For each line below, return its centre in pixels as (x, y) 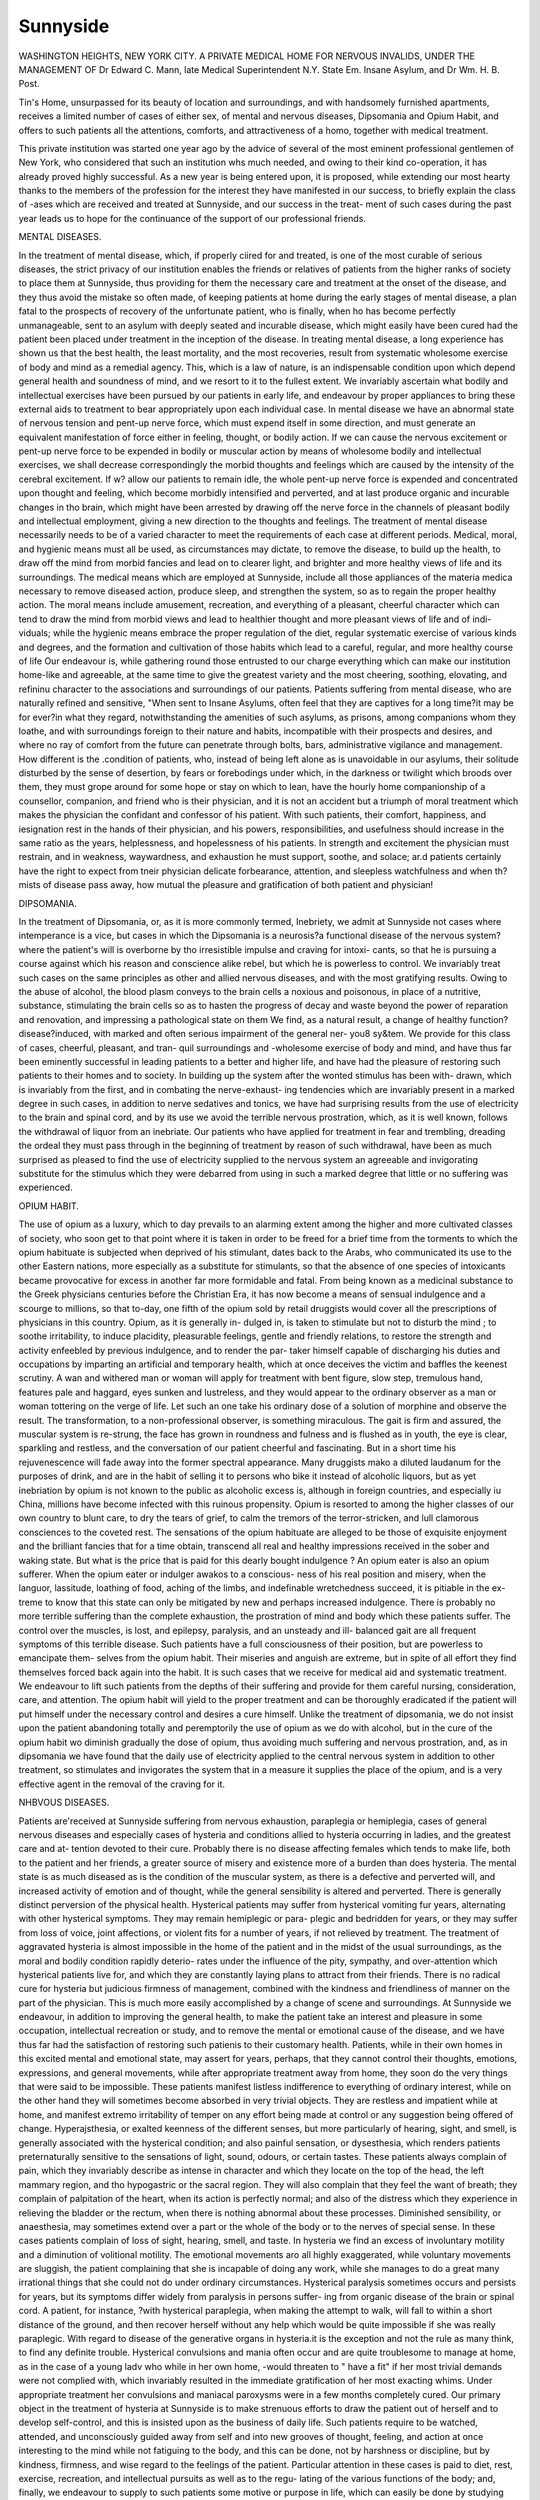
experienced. (46, 1187)
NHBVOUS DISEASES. (64, 1802)
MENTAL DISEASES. (60, 237)
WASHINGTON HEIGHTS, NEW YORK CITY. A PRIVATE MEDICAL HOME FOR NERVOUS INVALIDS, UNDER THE (246, 56)
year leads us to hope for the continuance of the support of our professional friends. (192, 218)
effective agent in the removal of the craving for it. (121, 1784)
